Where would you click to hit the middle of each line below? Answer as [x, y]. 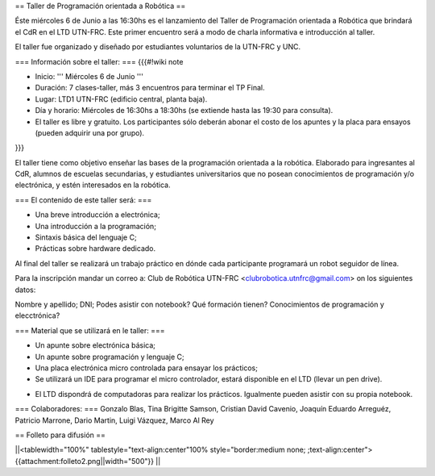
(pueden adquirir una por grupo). [90, 132]
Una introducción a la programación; [96, 226]
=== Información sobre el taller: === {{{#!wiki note [99, 61]
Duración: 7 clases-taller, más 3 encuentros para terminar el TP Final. [150, 88]
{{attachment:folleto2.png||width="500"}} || [88, 461]
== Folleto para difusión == [60, 435]
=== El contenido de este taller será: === [83, 200]
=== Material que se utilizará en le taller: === [90, 330]
